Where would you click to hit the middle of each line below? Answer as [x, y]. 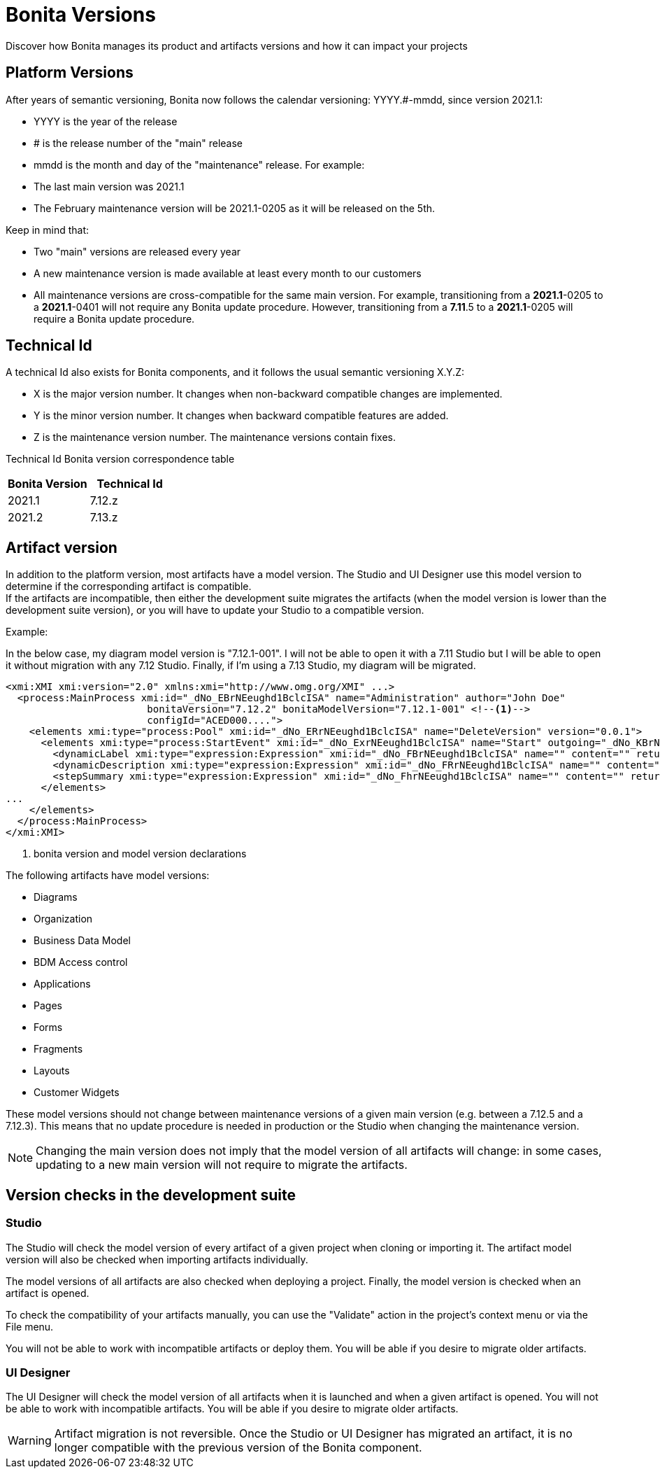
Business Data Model [82, 941]
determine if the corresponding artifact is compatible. [129, 587]
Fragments [58, 1049]
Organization [63, 919]
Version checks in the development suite [151, 1195]
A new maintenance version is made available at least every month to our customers [228, 273]
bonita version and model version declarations [140, 854]
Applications [62, 984]
